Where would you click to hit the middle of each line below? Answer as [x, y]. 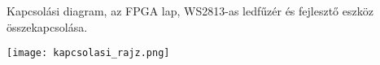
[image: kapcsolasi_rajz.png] [88, 53]
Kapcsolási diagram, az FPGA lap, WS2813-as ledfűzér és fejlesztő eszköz [190, 11]
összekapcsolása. [47, 26]
